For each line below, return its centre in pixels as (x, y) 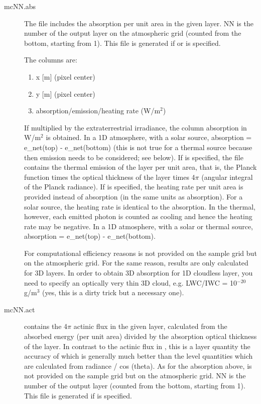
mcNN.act (20, 309)
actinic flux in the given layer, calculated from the (150, 326)
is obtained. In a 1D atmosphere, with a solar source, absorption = (149, 137)
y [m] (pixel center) (66, 93)
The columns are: (51, 60)
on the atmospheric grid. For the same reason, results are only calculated (136, 263)
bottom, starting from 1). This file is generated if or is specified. (122, 43)
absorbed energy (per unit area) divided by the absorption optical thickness (141, 336)
